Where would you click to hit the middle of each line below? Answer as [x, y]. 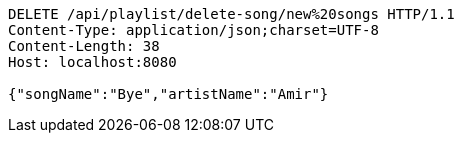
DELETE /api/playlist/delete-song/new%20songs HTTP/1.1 [231, 14]
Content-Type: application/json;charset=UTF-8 [193, 30]
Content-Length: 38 [84, 46]
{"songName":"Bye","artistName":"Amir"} [168, 94]
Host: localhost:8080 [92, 62]
